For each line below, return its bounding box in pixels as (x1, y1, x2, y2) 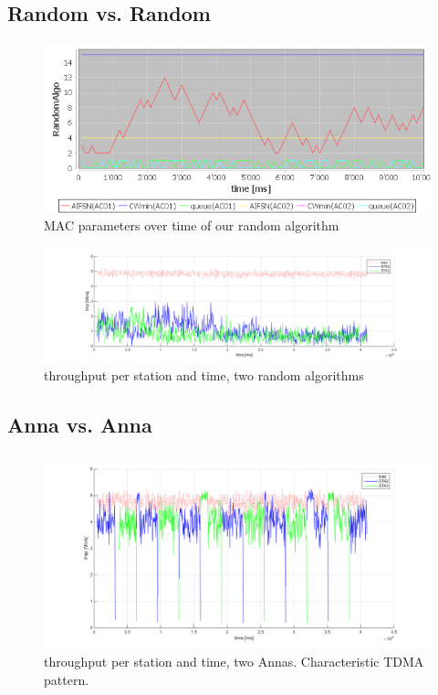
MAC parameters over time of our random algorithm (44, 216, 339, 235)
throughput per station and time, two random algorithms (44, 366, 364, 385)
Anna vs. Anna (7, 411, 152, 439)
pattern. (44, 669, 89, 689)
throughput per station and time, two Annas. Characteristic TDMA (44, 652, 424, 671)
